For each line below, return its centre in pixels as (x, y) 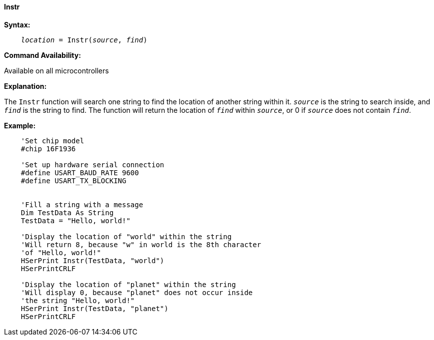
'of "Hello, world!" (61, 252)
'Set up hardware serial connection (92, 165)
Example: (20, 125)
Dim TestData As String (67, 212)
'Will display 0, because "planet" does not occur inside (137, 292)
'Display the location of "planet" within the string (128, 284)
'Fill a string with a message (82, 204)
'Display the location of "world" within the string (126, 236)
